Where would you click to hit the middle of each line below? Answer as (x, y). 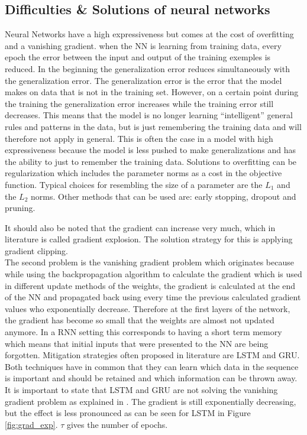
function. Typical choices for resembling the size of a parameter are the (134, 184)
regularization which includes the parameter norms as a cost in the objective (143, 173)
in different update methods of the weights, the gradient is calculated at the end (150, 285)
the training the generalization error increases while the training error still (139, 103)
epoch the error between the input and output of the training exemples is (138, 57)
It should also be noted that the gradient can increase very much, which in (140, 227)
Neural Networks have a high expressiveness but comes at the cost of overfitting (149, 34)
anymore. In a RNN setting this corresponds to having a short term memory (143, 332)
